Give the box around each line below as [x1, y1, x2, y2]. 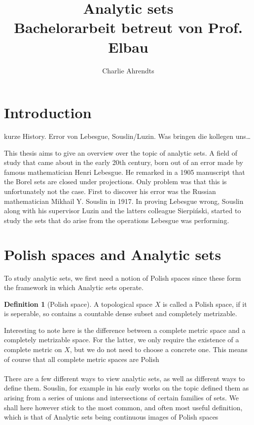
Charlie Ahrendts [102, 65, 154, 75]
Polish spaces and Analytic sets [4, 244, 221, 264]
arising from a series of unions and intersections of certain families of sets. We [4, 392, 239, 403]
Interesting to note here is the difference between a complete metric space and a [4, 325, 246, 335]
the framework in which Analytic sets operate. [4, 282, 144, 293]
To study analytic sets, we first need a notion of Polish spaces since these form [4, 272, 241, 283]
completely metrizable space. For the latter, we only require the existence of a [4, 334, 239, 345]
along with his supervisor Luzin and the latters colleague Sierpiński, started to [4, 205, 241, 216]
